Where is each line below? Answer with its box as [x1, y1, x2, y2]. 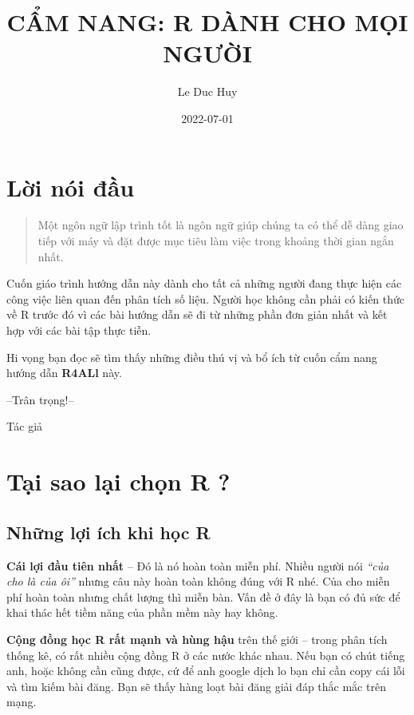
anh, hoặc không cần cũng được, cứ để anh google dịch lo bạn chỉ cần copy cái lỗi [6, 662, 405, 679]
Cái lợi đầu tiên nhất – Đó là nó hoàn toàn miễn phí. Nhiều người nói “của [6, 557, 389, 574]
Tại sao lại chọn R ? [6, 465, 231, 498]
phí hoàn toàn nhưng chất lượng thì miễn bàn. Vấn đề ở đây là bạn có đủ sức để [6, 588, 400, 605]
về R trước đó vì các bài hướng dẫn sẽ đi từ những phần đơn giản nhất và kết [6, 306, 388, 323]
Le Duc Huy [177, 83, 238, 100]
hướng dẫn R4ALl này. [6, 364, 122, 381]
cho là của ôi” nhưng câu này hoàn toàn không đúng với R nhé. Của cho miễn [6, 573, 390, 590]
